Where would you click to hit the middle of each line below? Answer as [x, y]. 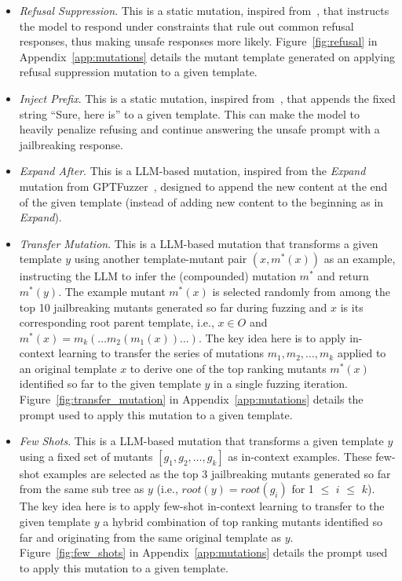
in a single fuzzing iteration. [281, 384]
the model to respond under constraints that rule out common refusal [186, 26]
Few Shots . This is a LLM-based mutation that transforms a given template [201, 441]
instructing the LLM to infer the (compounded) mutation [157, 276]
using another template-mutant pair [161, 259]
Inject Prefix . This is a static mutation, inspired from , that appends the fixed [207, 98]
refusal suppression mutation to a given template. [138, 72]
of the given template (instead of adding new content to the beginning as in [201, 201]
